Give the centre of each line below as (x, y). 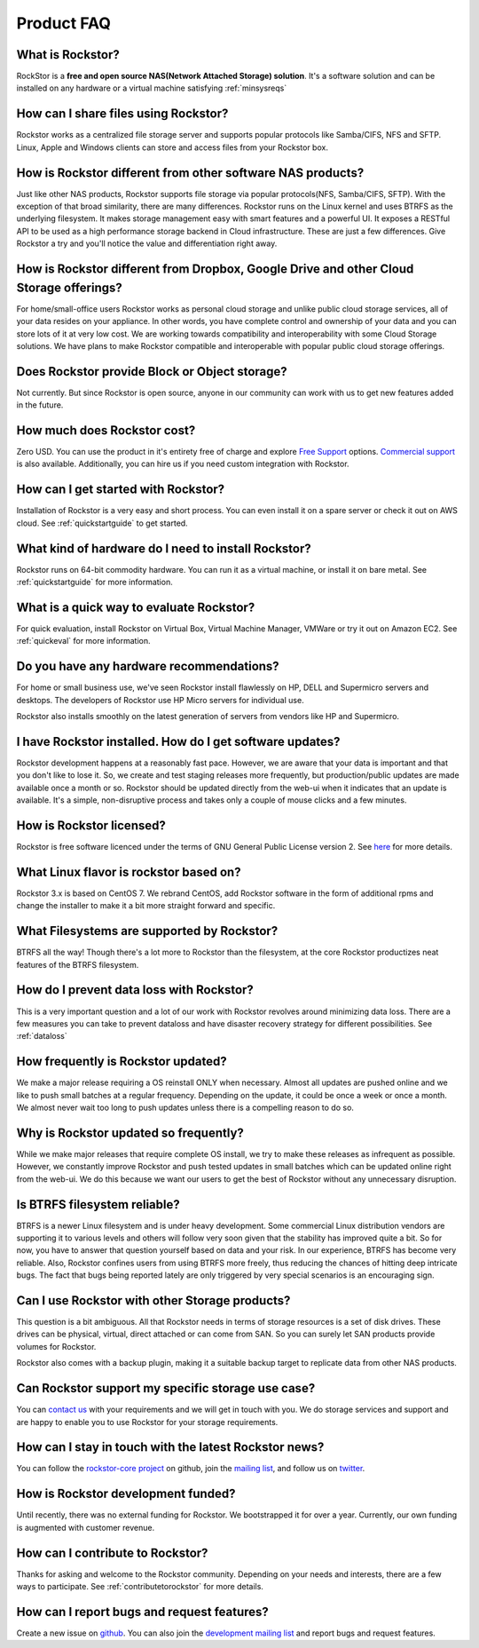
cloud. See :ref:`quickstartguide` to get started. (102, 523)
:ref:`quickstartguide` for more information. (94, 582)
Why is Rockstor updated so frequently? (130, 1133)
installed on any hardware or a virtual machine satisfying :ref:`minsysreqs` (152, 88)
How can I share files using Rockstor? (122, 114)
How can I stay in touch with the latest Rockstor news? (170, 1447)
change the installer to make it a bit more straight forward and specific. (146, 906)
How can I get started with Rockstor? (121, 490)
